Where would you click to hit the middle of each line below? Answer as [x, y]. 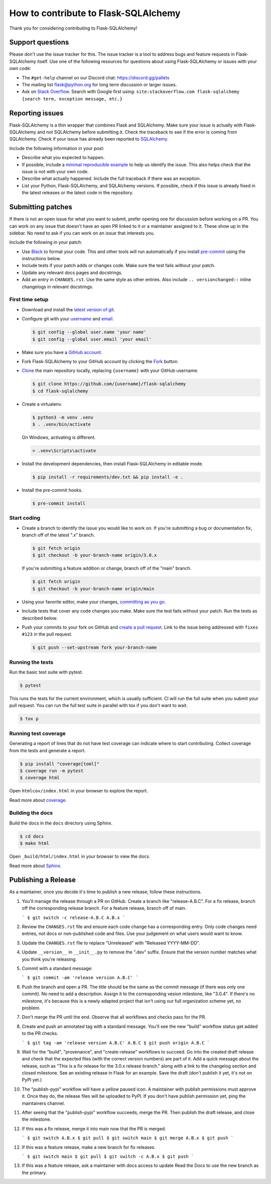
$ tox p [29, 719]
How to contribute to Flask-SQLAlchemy [95, 13]
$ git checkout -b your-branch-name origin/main [93, 588]
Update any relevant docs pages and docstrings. [72, 272]
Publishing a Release [43, 880]
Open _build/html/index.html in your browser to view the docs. [80, 857]
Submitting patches [41, 207]
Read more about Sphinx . [36, 866]
